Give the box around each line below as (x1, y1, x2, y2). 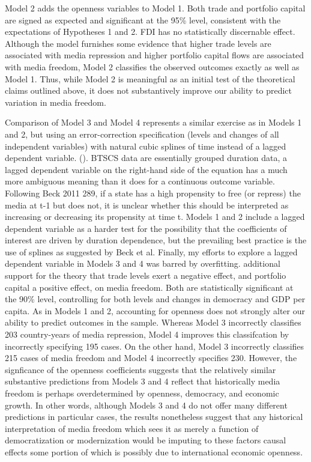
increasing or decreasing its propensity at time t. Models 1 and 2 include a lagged (5, 210, 305, 223)
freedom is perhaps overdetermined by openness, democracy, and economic (5, 387, 279, 399)
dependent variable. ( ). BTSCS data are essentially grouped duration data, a (5, 151, 287, 164)
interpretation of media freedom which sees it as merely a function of (5, 422, 259, 434)
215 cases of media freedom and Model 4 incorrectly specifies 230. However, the (5, 351, 297, 364)
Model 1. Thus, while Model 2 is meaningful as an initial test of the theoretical (5, 72, 295, 85)
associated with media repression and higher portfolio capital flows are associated (5, 49, 304, 61)
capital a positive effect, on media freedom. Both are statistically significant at (5, 281, 294, 293)
